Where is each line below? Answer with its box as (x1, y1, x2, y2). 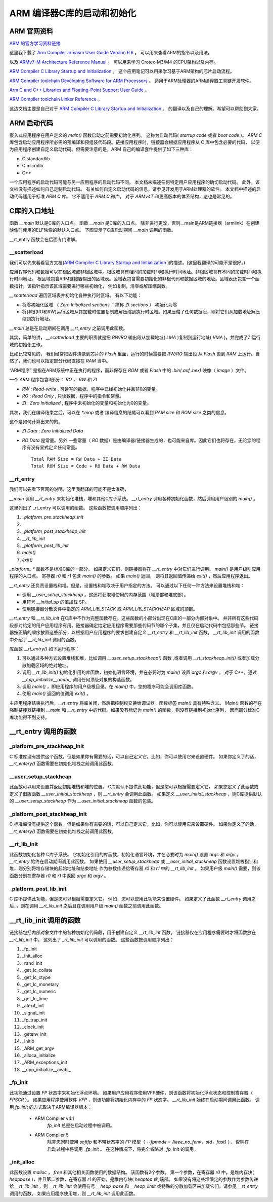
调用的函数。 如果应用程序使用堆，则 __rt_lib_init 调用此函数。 (9, 1190, 138, 1196)
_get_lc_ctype (22, 974, 51, 980)
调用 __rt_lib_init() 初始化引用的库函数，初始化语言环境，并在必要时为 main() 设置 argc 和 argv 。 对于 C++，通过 (22, 669, 257, 675)
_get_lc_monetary (22, 981, 59, 987)
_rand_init (22, 960, 42, 966)
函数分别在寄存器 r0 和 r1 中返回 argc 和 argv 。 (9, 872, 109, 879)
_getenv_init (22, 1031, 47, 1037)
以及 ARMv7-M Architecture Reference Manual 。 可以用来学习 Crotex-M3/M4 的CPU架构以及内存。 (9, 59, 218, 65)
